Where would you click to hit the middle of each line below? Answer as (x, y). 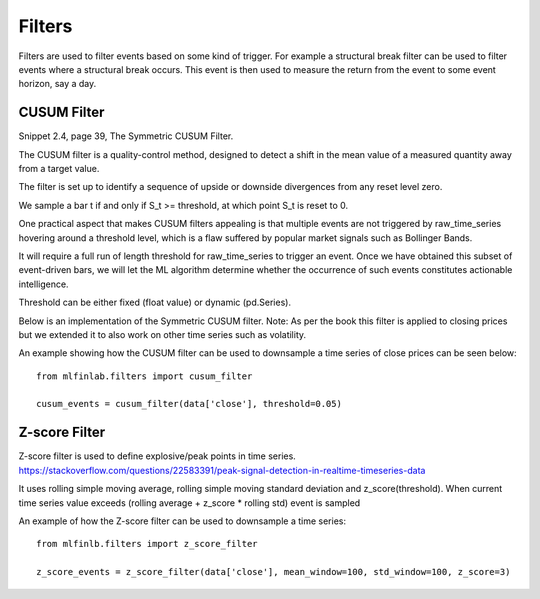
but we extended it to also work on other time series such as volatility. (162, 334)
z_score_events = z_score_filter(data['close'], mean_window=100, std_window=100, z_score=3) (273, 572)
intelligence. (43, 284)
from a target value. (59, 169)
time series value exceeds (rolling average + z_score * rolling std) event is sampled (189, 502)
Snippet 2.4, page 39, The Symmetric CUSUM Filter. (126, 136)
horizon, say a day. (57, 84)
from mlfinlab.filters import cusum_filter (144, 376)
